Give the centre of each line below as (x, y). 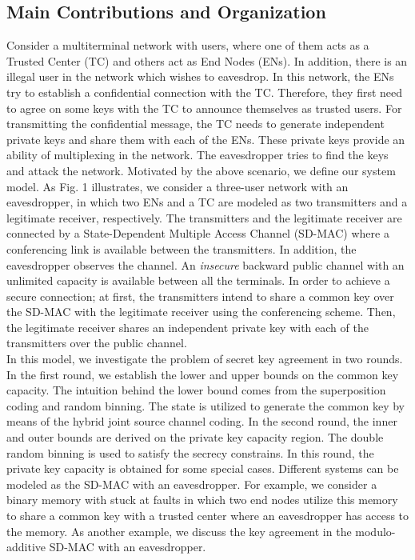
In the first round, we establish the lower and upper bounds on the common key (203, 374)
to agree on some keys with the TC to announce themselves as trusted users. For (204, 108)
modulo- (375, 531)
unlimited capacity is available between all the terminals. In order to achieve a (198, 280)
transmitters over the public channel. (97, 343)
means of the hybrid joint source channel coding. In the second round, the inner (202, 421)
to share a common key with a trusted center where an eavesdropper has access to (208, 516)
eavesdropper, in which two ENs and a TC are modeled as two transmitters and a (207, 202)
